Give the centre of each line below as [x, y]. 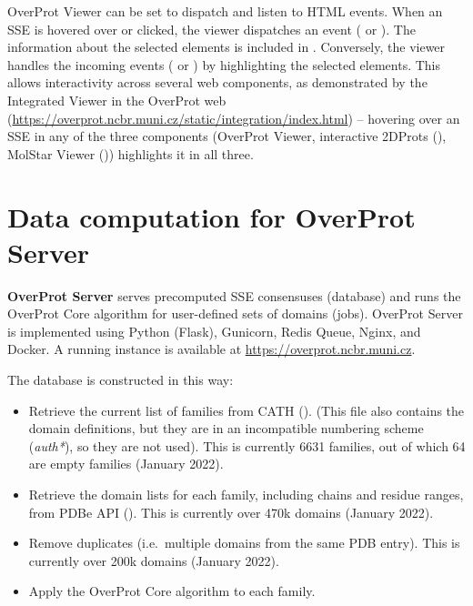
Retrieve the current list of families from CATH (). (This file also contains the [247, 410]
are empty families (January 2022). [126, 464]
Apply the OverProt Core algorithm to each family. [172, 591]
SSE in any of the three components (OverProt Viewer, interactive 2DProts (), [227, 136]
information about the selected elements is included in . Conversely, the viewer [226, 47]
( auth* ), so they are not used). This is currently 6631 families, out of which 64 [247, 445]
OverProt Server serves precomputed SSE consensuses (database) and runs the [234, 295]
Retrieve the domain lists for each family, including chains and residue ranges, [246, 494]
